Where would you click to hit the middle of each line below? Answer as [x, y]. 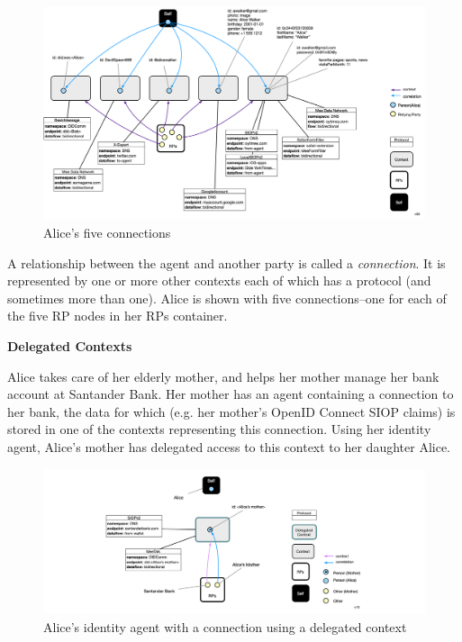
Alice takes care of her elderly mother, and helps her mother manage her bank [223, 376]
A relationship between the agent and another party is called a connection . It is [226, 262]
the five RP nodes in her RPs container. [118, 316]
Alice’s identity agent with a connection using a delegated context [225, 627]
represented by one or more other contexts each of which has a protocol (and [219, 280]
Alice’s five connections [107, 233]
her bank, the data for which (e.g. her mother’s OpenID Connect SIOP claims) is [231, 411]
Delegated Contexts [70, 345]
